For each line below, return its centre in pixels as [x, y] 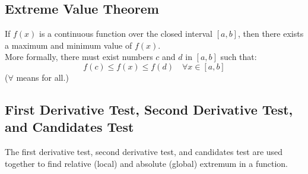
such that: [239, 57]
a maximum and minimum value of [69, 45]
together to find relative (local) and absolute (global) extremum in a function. [147, 163]
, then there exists [271, 34]
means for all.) [42, 77]
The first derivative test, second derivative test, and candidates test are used [144, 152]
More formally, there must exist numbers [79, 57]
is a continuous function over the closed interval [126, 34]
